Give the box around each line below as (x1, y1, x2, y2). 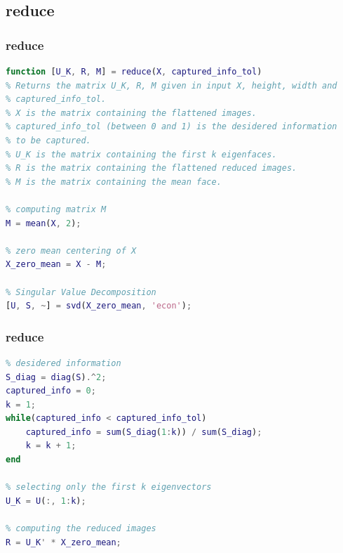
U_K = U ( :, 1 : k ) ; (6, 495, 86, 506)
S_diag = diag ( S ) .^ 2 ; (6, 372, 107, 382)
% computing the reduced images (6, 523, 156, 534)
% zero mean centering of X (6, 245, 137, 256)
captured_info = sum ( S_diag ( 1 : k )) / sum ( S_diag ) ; (25, 427, 262, 437)
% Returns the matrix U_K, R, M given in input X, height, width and (6, 80, 337, 91)
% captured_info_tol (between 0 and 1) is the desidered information (6, 122, 337, 132)
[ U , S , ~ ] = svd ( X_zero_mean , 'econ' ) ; (6, 301, 192, 311)
